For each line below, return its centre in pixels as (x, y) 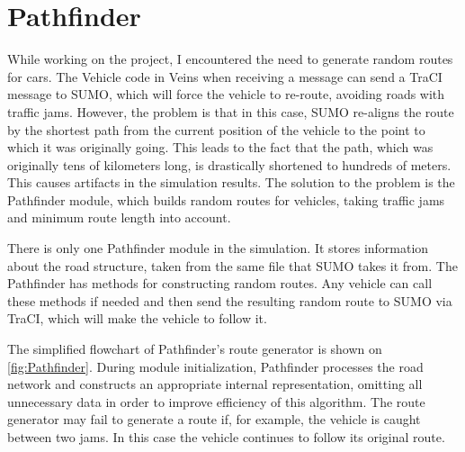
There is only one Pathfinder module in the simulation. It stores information (218, 248)
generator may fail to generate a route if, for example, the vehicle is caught (214, 419)
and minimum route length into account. (119, 217)
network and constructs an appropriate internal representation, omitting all (215, 384)
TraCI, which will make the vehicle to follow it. (137, 318)
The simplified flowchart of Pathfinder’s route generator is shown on (195, 349)
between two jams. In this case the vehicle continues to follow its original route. (226, 437)
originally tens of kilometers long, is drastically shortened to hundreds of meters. (229, 164)
